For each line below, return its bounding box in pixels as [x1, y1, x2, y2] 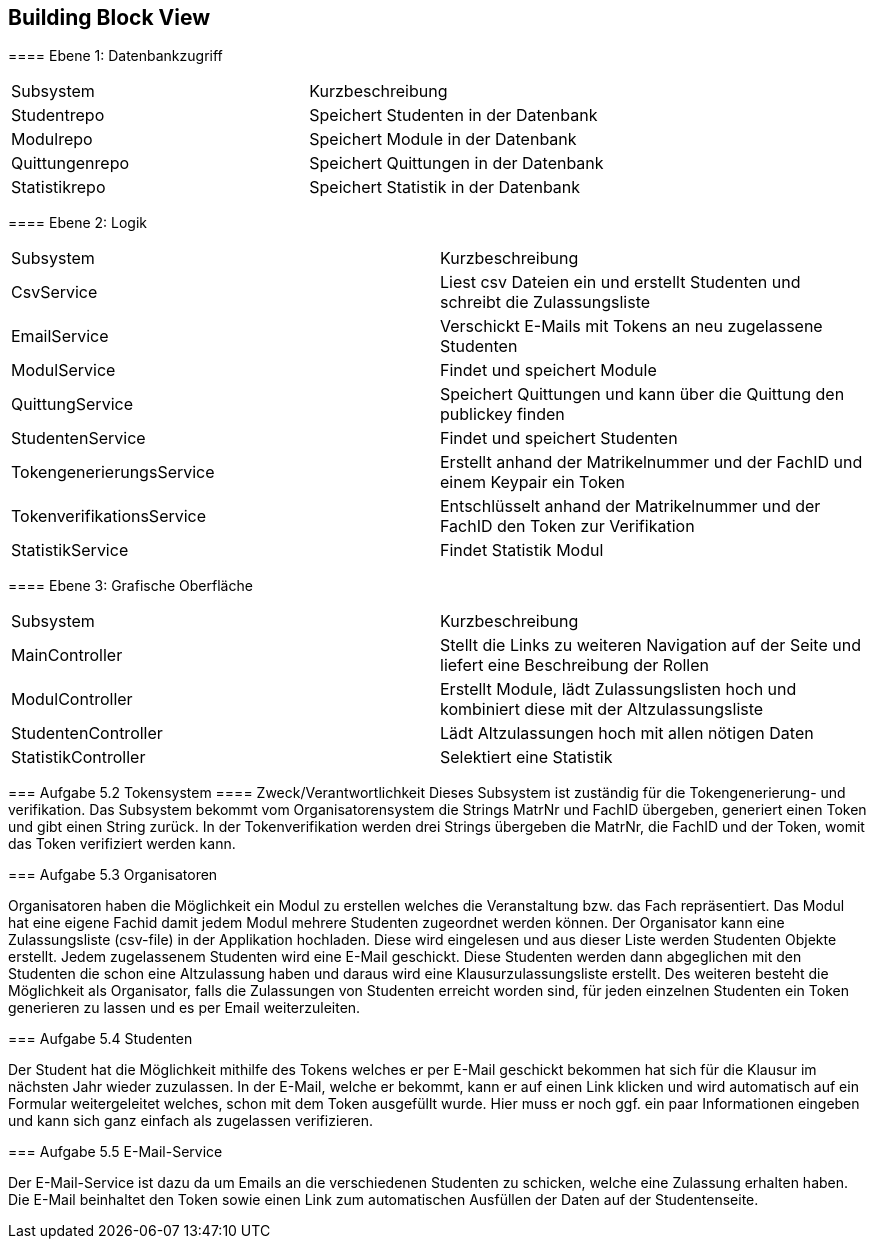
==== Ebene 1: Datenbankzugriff [8, 47, 223, 65]
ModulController [11, 689, 133, 710]
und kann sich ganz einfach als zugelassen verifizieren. [8, 1112, 373, 1130]
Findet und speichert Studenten [440, 428, 678, 449]
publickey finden [440, 404, 565, 425]
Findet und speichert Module [440, 360, 657, 381]
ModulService [11, 360, 116, 381]
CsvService [11, 282, 98, 303]
